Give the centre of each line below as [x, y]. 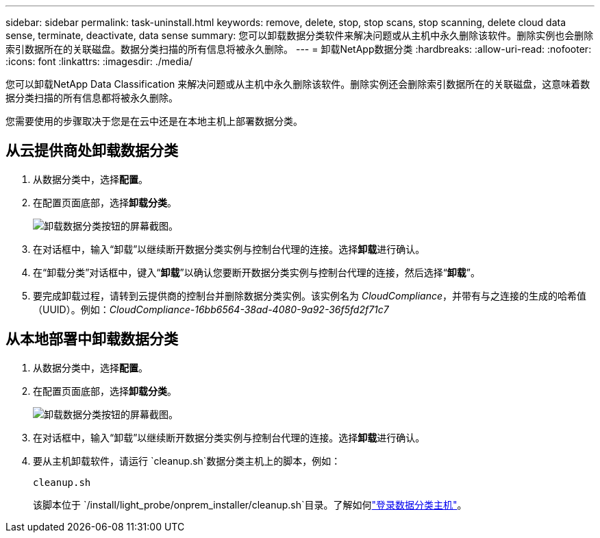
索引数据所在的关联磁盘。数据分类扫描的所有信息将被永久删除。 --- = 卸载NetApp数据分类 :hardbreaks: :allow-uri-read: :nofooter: [299, 49]
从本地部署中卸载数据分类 [92, 339]
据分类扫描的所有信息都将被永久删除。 [92, 98]
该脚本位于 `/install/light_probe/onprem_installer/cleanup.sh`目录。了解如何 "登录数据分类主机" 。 [250, 504]
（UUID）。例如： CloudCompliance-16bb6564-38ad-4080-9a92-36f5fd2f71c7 [211, 309]
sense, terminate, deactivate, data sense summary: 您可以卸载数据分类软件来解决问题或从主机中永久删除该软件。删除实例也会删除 [300, 35]
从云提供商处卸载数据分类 [92, 151]
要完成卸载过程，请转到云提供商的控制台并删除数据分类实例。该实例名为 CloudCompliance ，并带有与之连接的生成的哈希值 [310, 295]
